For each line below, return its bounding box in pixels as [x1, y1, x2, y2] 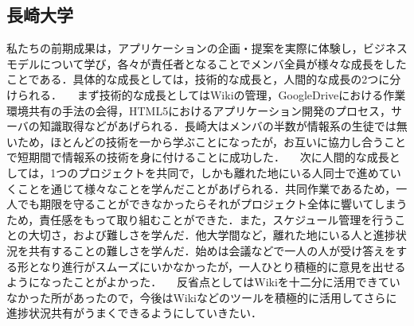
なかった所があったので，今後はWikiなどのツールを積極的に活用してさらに [6, 289, 397, 305]
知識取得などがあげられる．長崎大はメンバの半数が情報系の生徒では [39, 118, 396, 134]
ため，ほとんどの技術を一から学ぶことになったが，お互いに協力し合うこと [17, 133, 407, 149]
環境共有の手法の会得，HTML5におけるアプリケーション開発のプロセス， [6, 102, 391, 118]
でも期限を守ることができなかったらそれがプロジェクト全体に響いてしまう [17, 196, 408, 212]
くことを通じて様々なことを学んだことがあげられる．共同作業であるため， [6, 180, 396, 196]
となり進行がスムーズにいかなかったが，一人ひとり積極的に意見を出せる [28, 258, 406, 274]
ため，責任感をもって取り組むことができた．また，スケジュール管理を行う [6, 211, 395, 227]
